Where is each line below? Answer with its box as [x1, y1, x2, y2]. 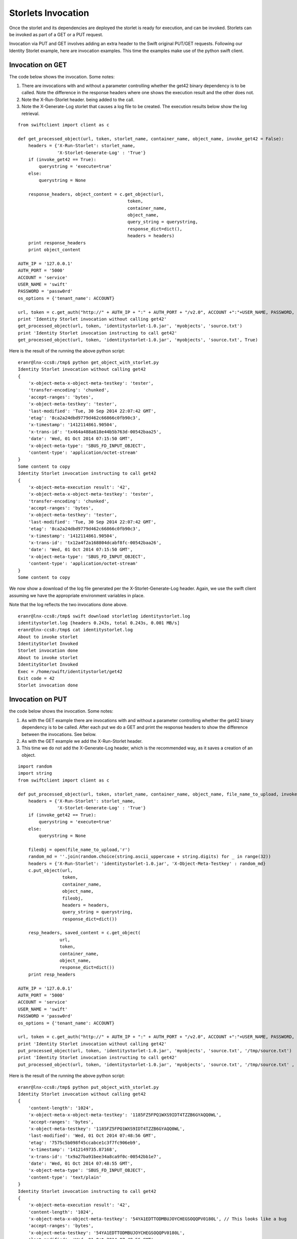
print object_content [28, 247, 81, 252]
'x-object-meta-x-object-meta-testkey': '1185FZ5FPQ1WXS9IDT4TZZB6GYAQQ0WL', [28, 1112, 222, 1118]
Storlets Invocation [9, 7, 89, 18]
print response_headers [28, 240, 86, 245]
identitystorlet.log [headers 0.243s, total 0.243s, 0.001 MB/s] [18, 620, 180, 625]
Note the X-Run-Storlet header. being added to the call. [21, 97, 135, 103]
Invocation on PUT [9, 695, 67, 704]
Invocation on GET [9, 60, 67, 69]
